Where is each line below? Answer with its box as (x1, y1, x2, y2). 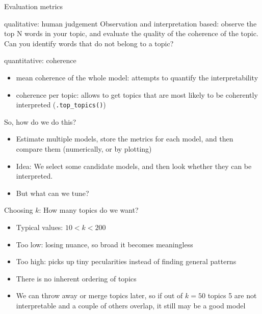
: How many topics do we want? (39, 205, 139, 215)
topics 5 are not (207, 290, 257, 301)
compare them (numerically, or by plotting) (16, 144, 152, 154)
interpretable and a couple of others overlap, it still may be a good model (16, 300, 246, 310)
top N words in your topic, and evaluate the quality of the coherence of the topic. (4, 28, 258, 39)
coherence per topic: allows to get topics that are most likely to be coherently (16, 89, 258, 100)
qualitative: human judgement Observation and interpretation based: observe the (4, 18, 257, 28)
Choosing (4, 205, 33, 215)
